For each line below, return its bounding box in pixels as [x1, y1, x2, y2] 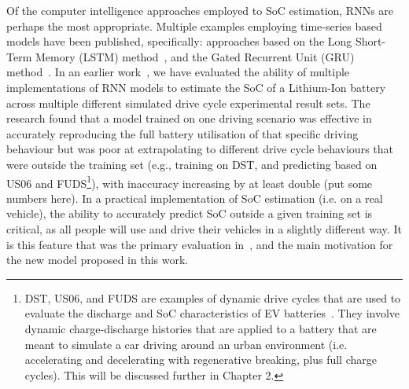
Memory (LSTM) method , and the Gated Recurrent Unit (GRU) [35, 48, 355, 64]
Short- [355, 33, 386, 50]
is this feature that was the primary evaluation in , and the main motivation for [6, 236, 393, 252]
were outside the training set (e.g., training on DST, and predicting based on [6, 156, 378, 172]
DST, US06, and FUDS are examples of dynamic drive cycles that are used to [24, 289, 401, 306]
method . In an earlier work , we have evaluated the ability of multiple [6, 64, 350, 80]
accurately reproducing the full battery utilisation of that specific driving [6, 125, 359, 141]
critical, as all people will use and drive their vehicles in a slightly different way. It [6, 220, 402, 237]
